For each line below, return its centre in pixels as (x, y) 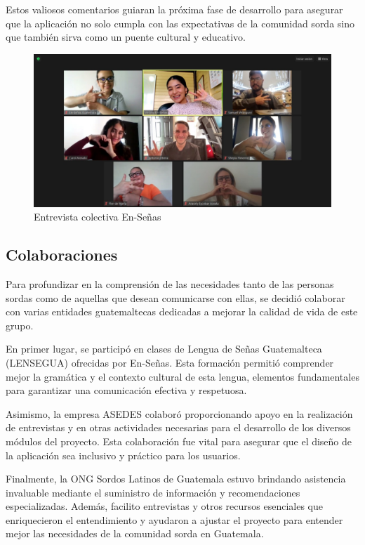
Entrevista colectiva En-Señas (98, 217)
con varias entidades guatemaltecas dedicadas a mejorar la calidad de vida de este (182, 311)
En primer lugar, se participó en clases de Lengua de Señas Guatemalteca (164, 349)
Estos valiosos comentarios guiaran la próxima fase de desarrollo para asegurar (174, 9)
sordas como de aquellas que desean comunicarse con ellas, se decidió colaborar (175, 297)
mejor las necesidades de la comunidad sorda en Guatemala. (135, 533)
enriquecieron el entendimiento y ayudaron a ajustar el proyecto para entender (174, 519)
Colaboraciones (62, 255)
